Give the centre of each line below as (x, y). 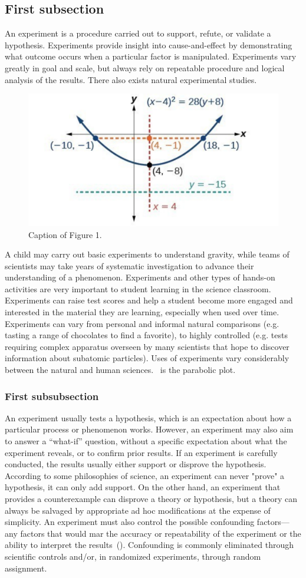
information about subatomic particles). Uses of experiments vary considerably (147, 358)
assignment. (26, 568)
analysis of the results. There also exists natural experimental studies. (131, 79)
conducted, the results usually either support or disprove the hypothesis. (136, 464)
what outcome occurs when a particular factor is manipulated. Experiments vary (151, 56)
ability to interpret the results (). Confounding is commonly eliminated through (149, 545)
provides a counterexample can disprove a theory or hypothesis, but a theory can (151, 498)
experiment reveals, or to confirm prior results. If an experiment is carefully (141, 452)
